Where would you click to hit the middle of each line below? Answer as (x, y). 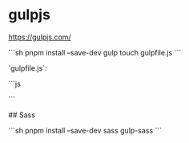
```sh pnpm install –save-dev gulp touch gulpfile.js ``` (95, 52)
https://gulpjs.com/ (40, 37)
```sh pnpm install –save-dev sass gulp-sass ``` (85, 130)
